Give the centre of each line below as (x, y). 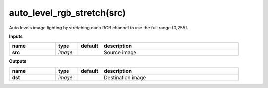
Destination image (125, 77)
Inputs (16, 36)
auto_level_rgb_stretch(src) (67, 13)
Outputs (18, 61)
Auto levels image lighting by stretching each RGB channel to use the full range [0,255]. (99, 28)
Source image (120, 53)
